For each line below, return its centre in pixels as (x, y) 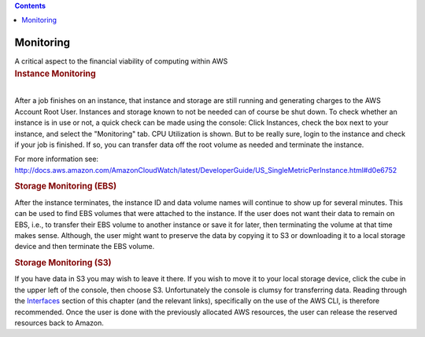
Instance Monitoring (55, 73)
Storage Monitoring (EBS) (66, 186)
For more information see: (56, 159)
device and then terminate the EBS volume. (85, 247)
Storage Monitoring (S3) (63, 263)
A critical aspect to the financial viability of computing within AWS (121, 61)
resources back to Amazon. (59, 323)
